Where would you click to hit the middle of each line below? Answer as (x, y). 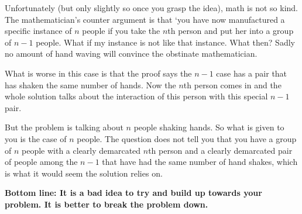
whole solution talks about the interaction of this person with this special (136, 96)
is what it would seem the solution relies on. (84, 173)
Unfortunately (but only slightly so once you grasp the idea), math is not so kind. (152, 8)
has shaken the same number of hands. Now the (90, 84)
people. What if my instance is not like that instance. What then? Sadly (165, 42)
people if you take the (121, 31)
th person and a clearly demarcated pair (220, 150)
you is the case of (36, 138)
